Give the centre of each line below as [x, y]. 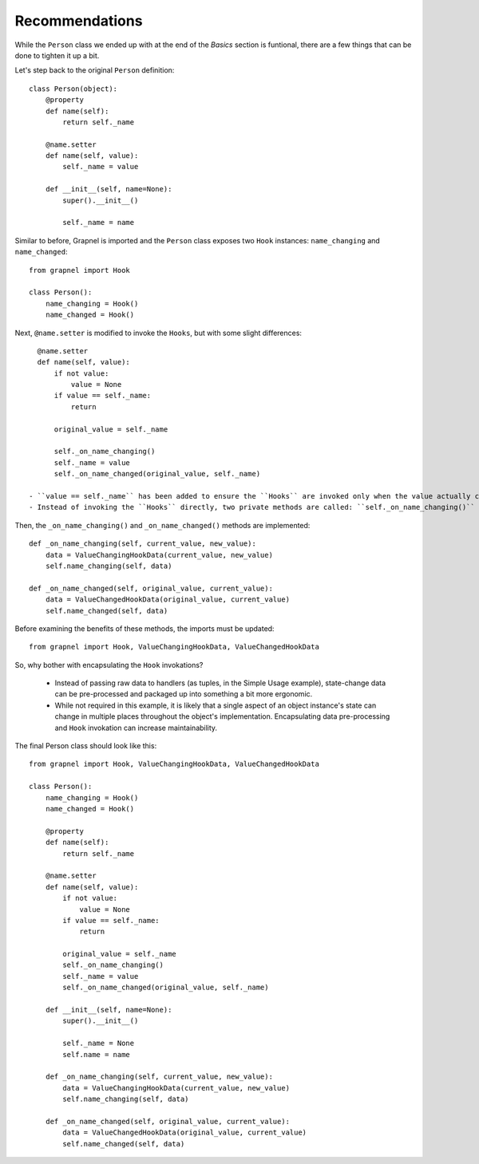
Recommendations [79, 21]
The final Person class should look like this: [86, 746]
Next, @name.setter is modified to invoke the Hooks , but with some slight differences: [158, 333]
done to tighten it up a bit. [57, 55]
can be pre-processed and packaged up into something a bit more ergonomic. [184, 694]
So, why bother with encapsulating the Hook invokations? [109, 665]
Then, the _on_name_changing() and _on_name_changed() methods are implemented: [162, 525]
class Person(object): [73, 89]
